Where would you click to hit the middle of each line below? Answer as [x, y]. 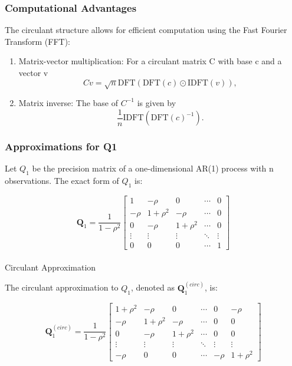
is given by [157, 102]
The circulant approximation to [62, 287]
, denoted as [153, 287]
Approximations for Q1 [61, 146]
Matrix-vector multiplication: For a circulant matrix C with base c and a [150, 61]
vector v [33, 72]
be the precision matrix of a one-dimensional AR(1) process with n [153, 168]
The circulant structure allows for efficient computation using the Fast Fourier [146, 30]
